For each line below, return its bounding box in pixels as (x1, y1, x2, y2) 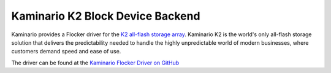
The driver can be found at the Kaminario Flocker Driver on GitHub (11, 59, 180, 66)
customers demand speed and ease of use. (11, 48, 121, 55)
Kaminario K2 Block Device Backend (11, 9, 200, 23)
